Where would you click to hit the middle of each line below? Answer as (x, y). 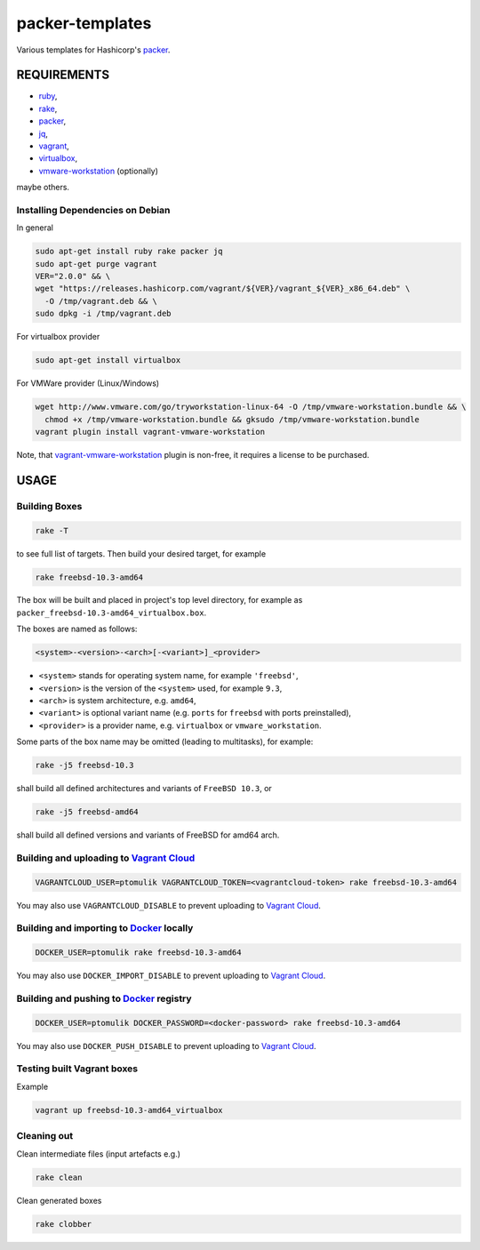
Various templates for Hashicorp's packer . (93, 50)
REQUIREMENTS (63, 75)
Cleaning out (45, 1136)
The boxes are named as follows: (77, 629)
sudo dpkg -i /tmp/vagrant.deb (104, 314)
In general (35, 228)
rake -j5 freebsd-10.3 (84, 765)
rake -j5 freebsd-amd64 (87, 812)
